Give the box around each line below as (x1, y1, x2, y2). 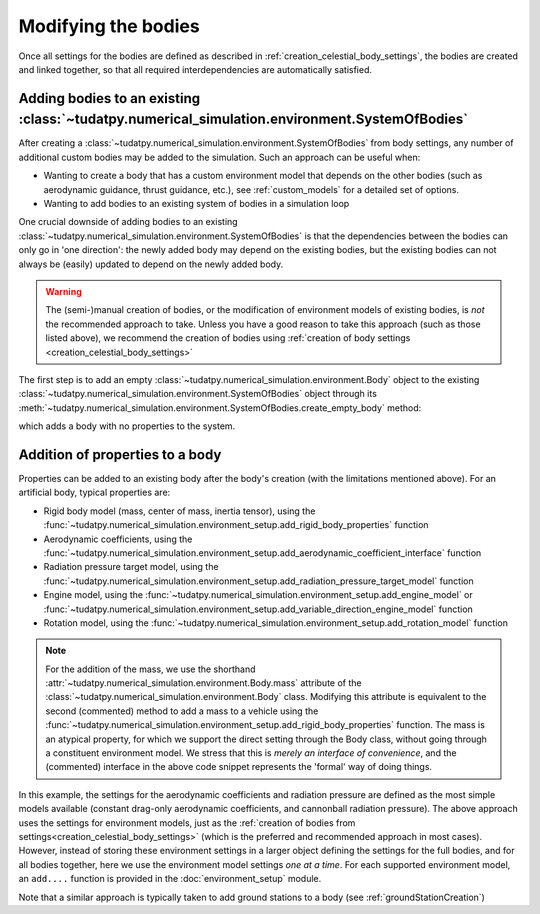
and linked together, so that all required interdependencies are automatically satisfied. (18, 63, 373, 75)
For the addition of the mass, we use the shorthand (45, 663, 256, 675)
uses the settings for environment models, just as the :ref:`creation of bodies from (18, 816, 356, 829)
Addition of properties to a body (18, 446, 222, 463)
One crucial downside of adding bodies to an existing (18, 216, 239, 228)
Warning (45, 285, 82, 297)
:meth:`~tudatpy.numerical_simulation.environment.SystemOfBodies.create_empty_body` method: (18, 401, 422, 414)
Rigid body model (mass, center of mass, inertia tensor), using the (43, 505, 316, 517)
